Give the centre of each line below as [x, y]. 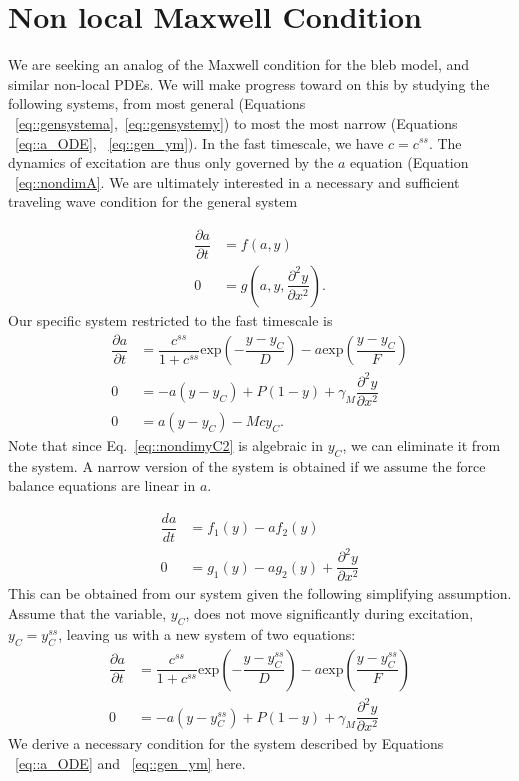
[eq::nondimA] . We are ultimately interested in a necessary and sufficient [237, 181]
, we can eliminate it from [421, 444]
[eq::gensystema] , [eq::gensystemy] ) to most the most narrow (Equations [236, 122]
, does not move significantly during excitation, [329, 612]
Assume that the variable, [87, 612]
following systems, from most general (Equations [157, 103]
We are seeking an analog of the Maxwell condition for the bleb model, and [239, 64]
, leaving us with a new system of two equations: [207, 633]
